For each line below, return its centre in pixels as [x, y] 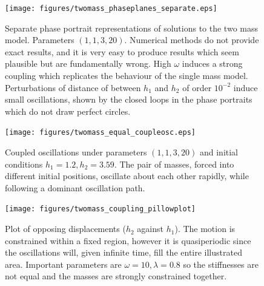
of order [197, 87]
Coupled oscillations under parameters [76, 152]
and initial [219, 152]
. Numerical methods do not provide [192, 40]
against [150, 229]
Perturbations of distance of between [73, 87]
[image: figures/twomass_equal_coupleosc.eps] [100, 133]
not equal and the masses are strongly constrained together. [116, 276]
